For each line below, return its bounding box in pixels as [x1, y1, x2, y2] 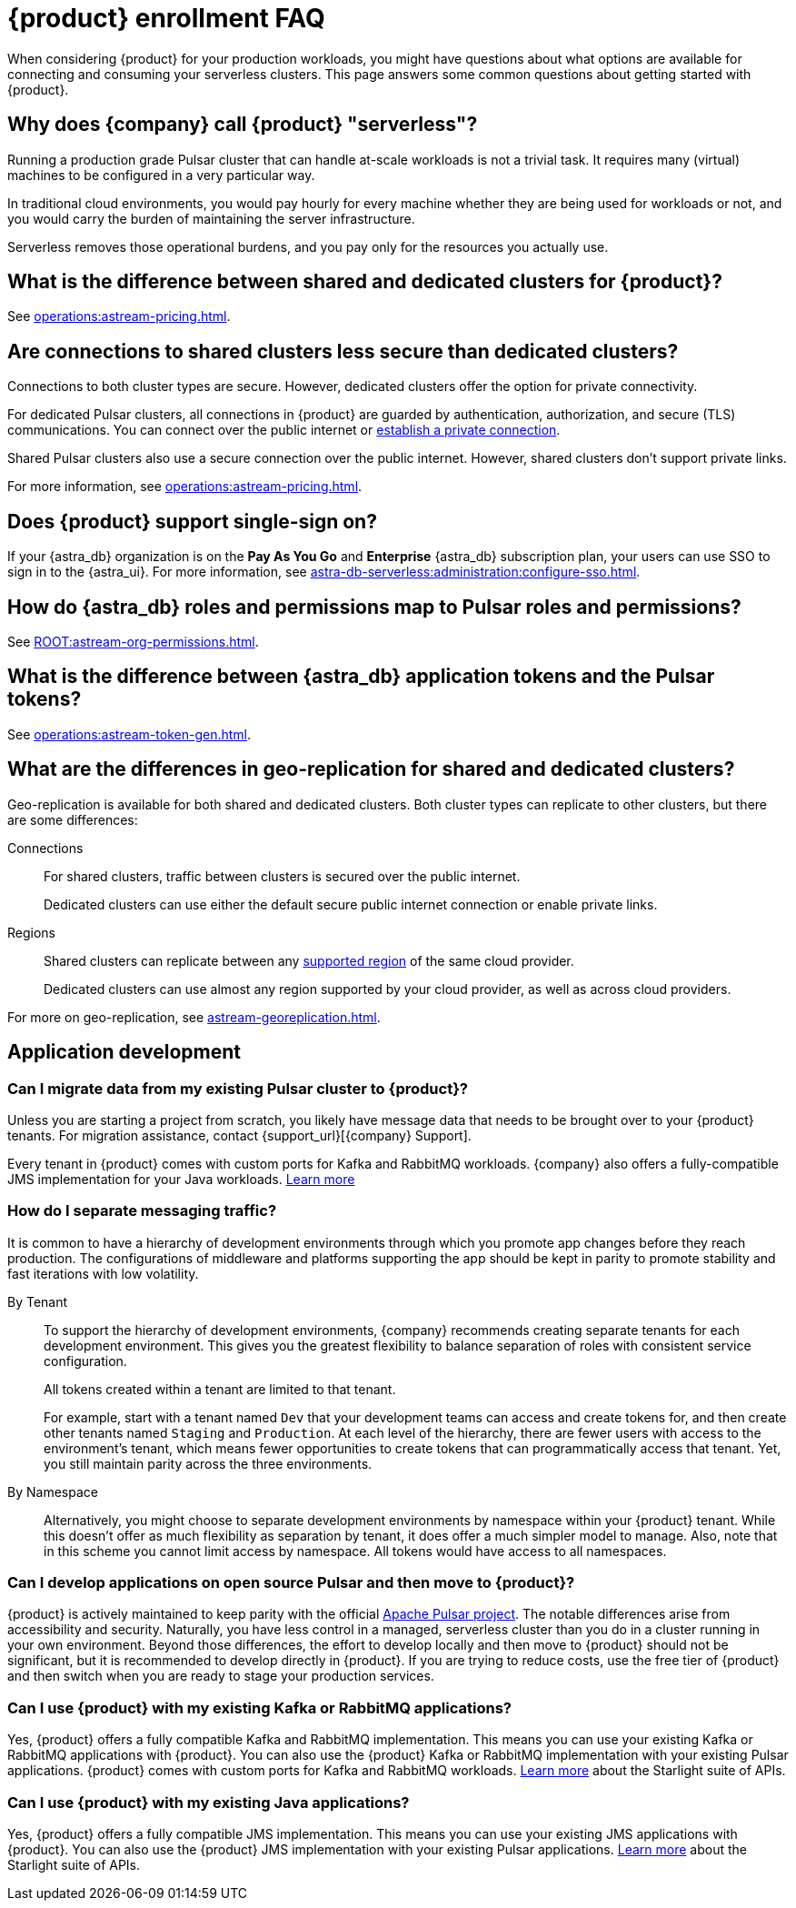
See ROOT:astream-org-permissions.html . [7, 633, 259, 649]
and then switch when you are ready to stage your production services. [7, 1668, 434, 1684]
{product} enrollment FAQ [7, 3, 325, 34]
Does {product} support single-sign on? [7, 509, 377, 533]
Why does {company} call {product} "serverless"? [7, 113, 478, 136]
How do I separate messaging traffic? [7, 1201, 277, 1220]
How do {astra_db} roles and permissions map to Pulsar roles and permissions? [7, 595, 741, 618]
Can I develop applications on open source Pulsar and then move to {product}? [7, 1573, 575, 1592]
